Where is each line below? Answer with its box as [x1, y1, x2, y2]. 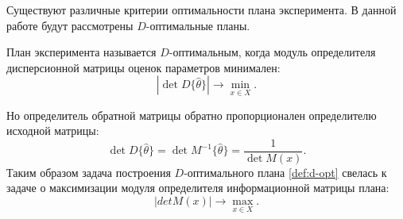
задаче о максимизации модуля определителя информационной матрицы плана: [6, 179, 389, 196]
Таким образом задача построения [6, 163, 171, 180]
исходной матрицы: [6, 122, 99, 139]
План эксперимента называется [6, 44, 157, 60]
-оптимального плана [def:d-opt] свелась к [184, 163, 387, 180]
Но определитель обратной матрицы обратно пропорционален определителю [6, 106, 377, 123]
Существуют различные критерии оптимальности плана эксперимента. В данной [6, 2, 397, 17]
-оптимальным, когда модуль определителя [169, 44, 376, 60]
